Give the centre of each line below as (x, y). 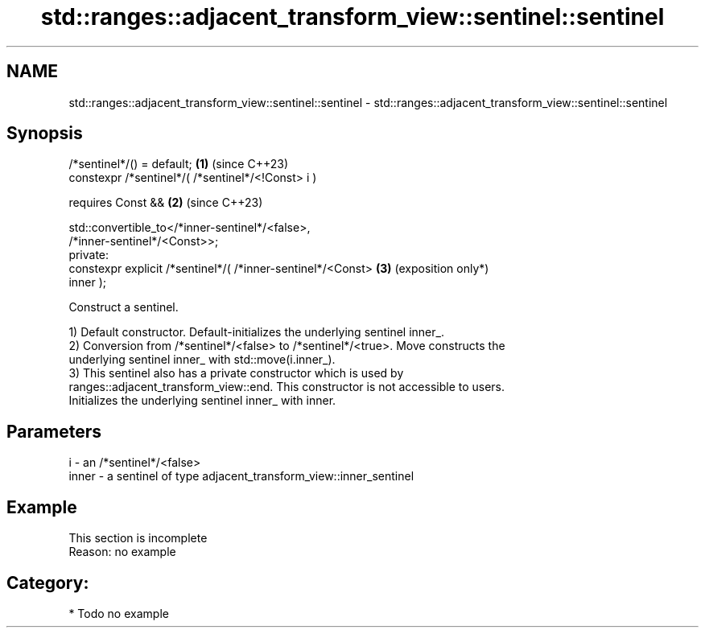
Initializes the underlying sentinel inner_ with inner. (202, 401)
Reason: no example (122, 552)
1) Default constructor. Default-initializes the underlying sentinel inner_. (256, 332)
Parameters (54, 431)
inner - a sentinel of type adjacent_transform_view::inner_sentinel (241, 476)
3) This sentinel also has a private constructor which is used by (236, 373)
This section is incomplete (138, 538)
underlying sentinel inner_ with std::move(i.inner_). (202, 360)
